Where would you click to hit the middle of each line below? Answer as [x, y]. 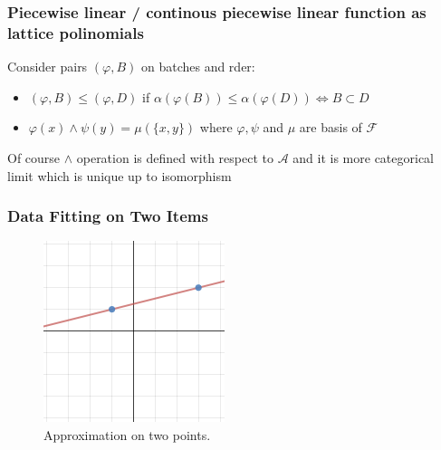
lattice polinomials [76, 32]
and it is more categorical [363, 157]
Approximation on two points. [127, 434]
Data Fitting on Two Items [108, 216]
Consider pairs [48, 67]
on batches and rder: [198, 67]
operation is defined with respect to [175, 157]
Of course [34, 157]
